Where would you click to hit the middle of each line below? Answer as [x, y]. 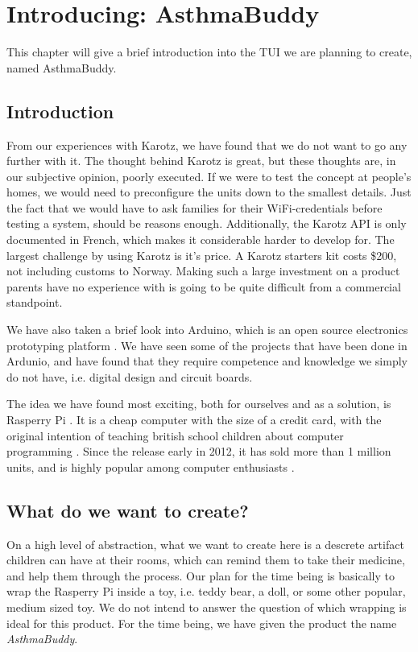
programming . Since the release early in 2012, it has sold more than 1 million [199, 451]
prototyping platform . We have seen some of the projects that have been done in [207, 345]
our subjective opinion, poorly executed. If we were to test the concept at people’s [209, 176]
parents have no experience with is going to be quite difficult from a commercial [204, 286]
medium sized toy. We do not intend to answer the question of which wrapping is [207, 607]
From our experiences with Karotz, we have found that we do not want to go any [207, 144]
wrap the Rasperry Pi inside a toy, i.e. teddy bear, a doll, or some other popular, [206, 591]
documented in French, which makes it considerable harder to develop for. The [201, 239]
